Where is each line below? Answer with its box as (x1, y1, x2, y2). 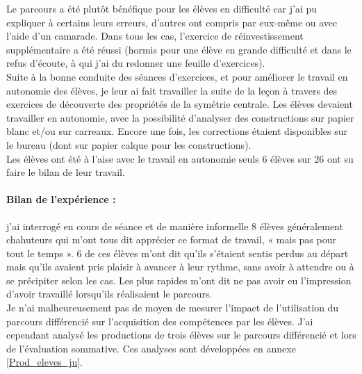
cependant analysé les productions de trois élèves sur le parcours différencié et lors (6, 327, 356, 342)
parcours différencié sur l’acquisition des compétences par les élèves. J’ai (6, 314, 313, 328)
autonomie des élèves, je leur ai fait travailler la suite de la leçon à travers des (6, 83, 338, 97)
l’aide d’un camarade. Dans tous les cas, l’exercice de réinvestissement (6, 29, 304, 43)
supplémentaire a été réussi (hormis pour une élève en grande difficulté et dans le (6, 42, 352, 56)
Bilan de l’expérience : (6, 192, 116, 206)
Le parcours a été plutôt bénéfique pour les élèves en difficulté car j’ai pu (6, 1, 318, 15)
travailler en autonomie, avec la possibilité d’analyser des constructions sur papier (6, 110, 354, 124)
